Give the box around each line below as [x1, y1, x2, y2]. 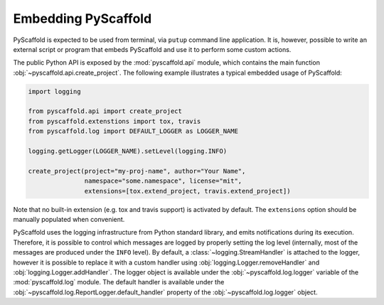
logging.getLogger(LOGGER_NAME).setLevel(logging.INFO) [28, 147, 228, 156]
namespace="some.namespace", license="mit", [84, 177, 242, 185]
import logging [28, 87, 81, 95]
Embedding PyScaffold [13, 11, 152, 26]
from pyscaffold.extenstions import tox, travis [28, 117, 201, 125]
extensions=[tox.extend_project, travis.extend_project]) [84, 187, 291, 195]
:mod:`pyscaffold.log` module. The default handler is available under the [13, 278, 225, 287]
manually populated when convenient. [13, 215, 125, 223]
